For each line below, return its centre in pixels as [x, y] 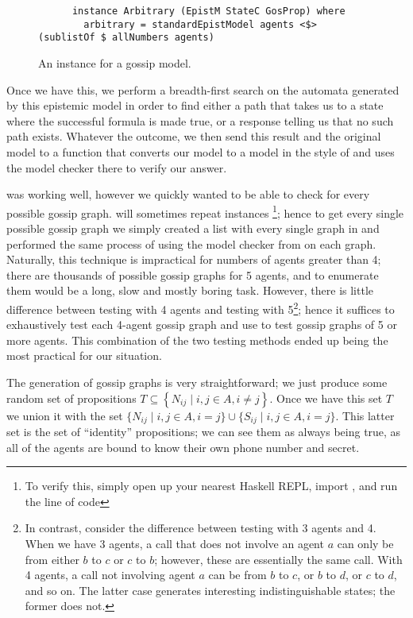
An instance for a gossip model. [115, 62]
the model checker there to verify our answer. [117, 167]
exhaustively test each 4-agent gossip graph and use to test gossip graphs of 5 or [202, 324]
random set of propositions [71, 398]
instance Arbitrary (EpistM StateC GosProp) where [208, 11]
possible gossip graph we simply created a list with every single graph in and [193, 228]
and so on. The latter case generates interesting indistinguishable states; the [210, 590]
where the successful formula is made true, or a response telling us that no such [200, 120]
